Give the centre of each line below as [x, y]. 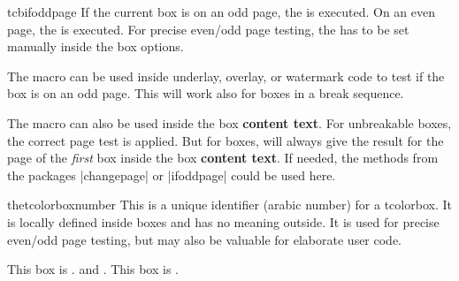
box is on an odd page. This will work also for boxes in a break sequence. [206, 93]
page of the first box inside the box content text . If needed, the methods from [223, 158]
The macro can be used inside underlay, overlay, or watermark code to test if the [226, 76]
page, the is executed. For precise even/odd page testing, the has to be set [208, 29]
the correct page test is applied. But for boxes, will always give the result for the [226, 140]
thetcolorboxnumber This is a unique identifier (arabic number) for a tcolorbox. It [229, 205]
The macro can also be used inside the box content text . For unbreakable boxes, [229, 122]
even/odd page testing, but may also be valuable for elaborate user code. [205, 239]
